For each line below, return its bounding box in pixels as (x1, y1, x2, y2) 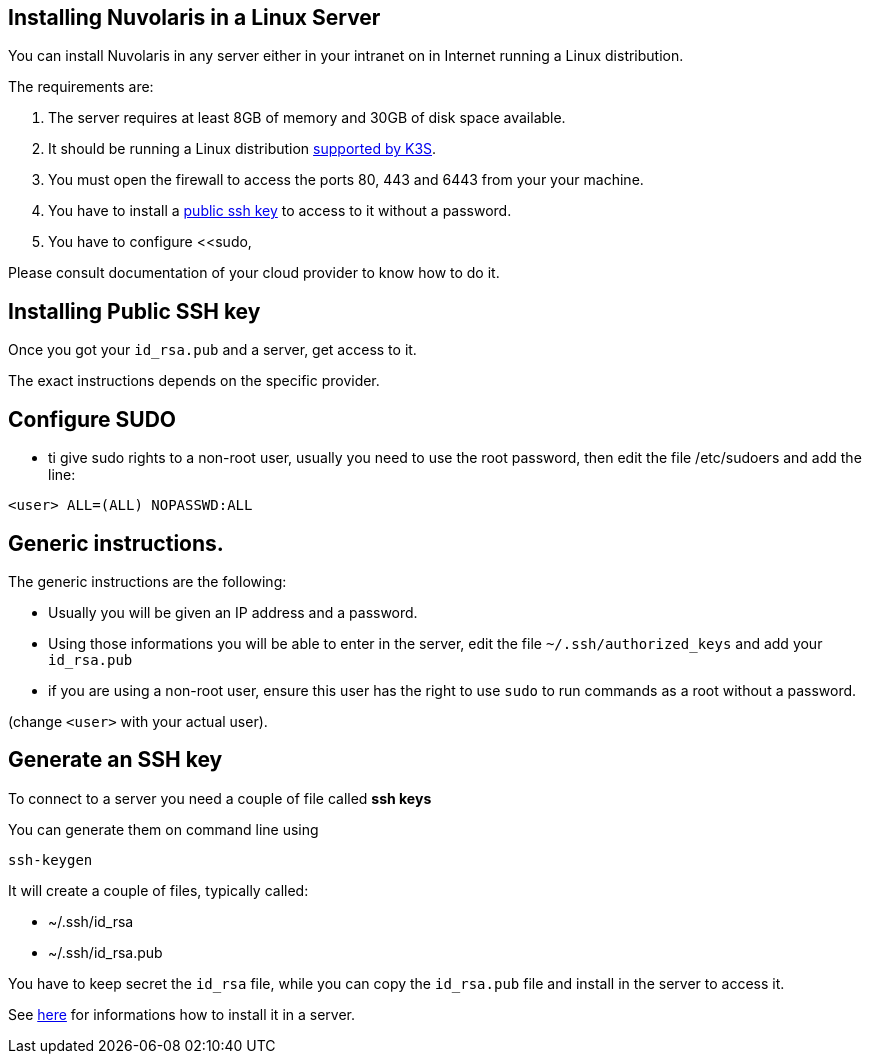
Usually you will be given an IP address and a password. (48, 603, 418, 621)
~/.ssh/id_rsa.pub (48, 943, 163, 961)
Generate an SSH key (8, 747, 223, 773)
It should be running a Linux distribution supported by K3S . (48, 140, 437, 158)
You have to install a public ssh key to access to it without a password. (48, 202, 512, 220)
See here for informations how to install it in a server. (8, 1005, 356, 1023)
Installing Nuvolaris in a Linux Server (8, 5, 381, 30)
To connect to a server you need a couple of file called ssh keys (8, 789, 432, 807)
